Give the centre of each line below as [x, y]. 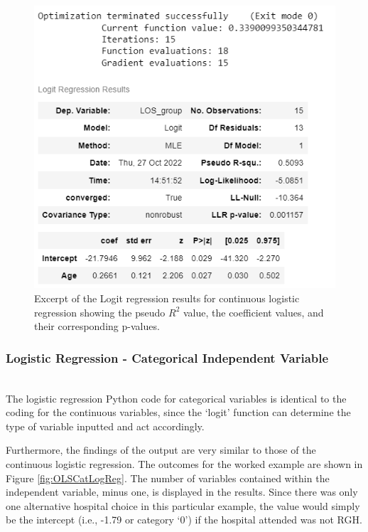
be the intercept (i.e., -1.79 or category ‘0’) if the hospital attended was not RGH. [184, 520]
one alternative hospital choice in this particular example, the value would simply [183, 505]
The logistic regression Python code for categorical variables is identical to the [176, 398]
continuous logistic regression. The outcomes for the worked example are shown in [184, 463]
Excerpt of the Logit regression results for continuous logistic [167, 298]
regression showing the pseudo [100, 312]
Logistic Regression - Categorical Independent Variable [167, 357]
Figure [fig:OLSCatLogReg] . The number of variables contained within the [168, 478]
